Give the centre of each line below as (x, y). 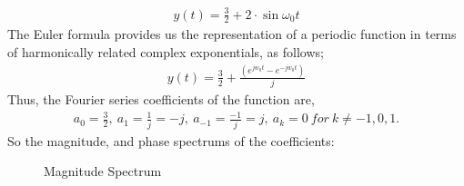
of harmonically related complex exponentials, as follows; (166, 51)
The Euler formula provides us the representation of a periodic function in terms (232, 34)
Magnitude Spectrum (103, 171)
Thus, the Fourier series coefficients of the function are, (161, 99)
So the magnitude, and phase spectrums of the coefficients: (171, 140)
